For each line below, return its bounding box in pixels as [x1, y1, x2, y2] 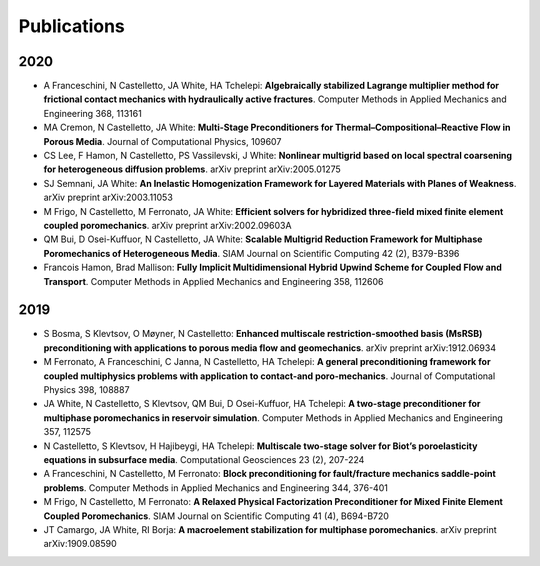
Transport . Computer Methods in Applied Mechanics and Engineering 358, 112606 [43, 275, 384, 287]
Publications [18, 15, 125, 37]
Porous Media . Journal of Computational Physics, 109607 [43, 135, 282, 147]
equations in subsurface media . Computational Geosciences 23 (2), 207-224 [43, 453, 365, 465]
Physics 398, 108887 [43, 384, 130, 395]
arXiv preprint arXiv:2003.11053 [43, 191, 174, 204]
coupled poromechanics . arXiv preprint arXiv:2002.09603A [43, 219, 292, 231]
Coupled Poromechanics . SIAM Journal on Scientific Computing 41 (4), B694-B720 [43, 510, 390, 522]
